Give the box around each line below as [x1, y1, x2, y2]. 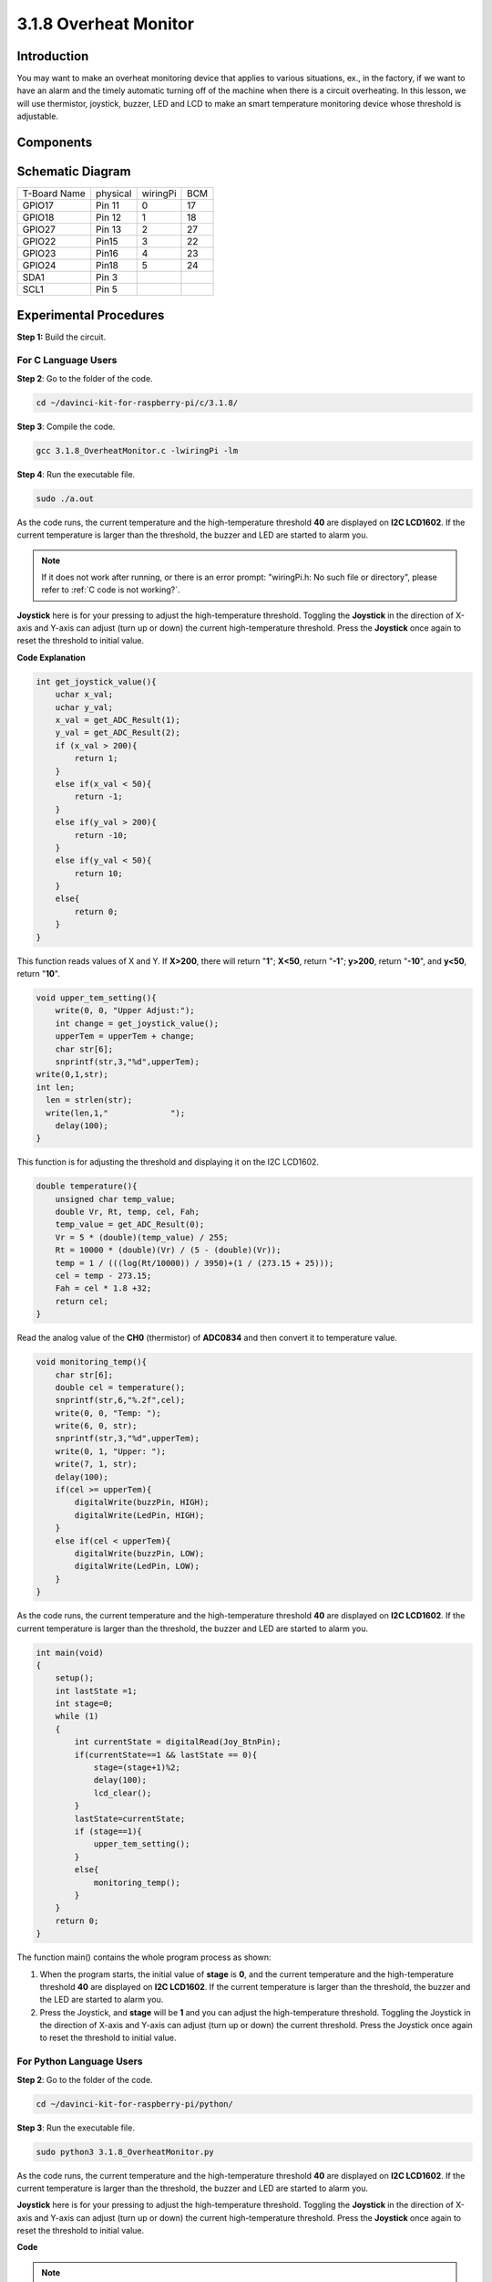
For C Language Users [16, 354, 118, 367]
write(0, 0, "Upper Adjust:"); [55, 1005, 195, 1016]
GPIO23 [22, 247, 56, 260]
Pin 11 [96, 199, 120, 212]
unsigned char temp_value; [55, 1194, 177, 1204]
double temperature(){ [36, 1181, 138, 1191]
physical [96, 187, 132, 200]
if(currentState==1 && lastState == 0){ [74, 1749, 258, 1760]
